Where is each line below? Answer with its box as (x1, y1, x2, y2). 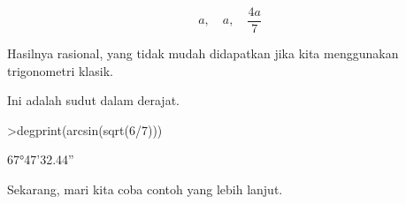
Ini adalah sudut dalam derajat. (7, 91, 180, 110)
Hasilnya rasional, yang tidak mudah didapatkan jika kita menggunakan (7, 44, 399, 63)
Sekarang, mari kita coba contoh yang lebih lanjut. (7, 180, 283, 199)
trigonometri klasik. (7, 61, 113, 79)
